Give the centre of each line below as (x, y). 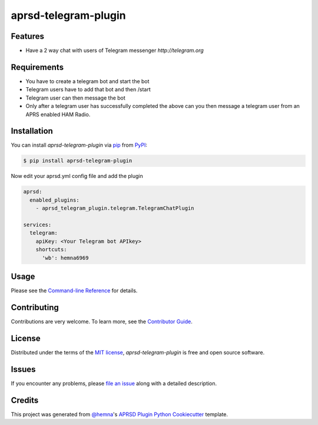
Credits (25, 400)
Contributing (35, 307)
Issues (23, 369)
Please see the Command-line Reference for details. (74, 291)
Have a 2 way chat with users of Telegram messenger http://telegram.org (115, 51)
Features (27, 36)
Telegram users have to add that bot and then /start (88, 90)
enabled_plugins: (54, 200)
